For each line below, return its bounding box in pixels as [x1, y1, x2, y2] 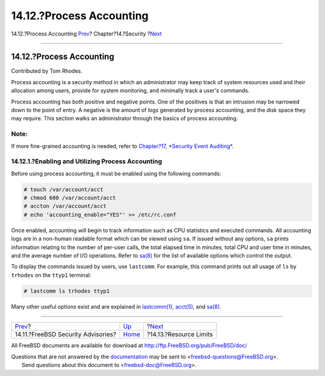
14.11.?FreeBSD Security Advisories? [14, 330, 117, 339]
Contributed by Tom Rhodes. [11, 67, 82, 75]
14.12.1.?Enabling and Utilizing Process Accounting [11, 157, 162, 165]
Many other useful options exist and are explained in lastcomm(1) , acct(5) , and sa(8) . [11, 303, 221, 310]
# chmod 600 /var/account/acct [23, 194, 117, 202]
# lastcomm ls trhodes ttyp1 [23, 288, 110, 294]
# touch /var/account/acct [23, 186, 104, 193]
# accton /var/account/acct [23, 203, 107, 210]
